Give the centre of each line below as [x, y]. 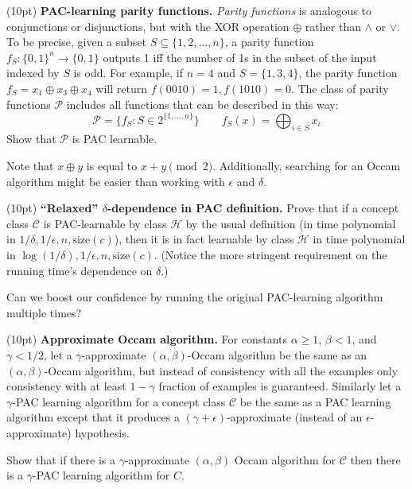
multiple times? [44, 312]
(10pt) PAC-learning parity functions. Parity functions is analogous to [189, 10]
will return [122, 88]
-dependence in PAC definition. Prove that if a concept [253, 208]
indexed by [33, 73]
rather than [333, 26]
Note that [30, 166]
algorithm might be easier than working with [116, 181]
